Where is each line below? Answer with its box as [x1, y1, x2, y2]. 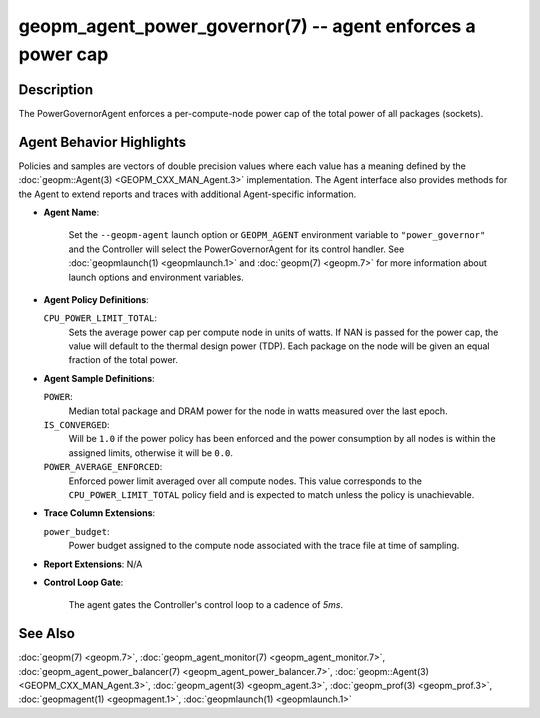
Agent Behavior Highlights [18, 133, 187, 150]
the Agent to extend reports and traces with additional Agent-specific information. [18, 188, 357, 200]
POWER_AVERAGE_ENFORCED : [43, 461, 163, 473]
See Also [18, 625, 75, 642]
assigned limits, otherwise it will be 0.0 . [68, 446, 234, 459]
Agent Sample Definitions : [43, 372, 155, 384]
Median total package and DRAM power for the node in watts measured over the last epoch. [68, 405, 448, 417]
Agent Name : [43, 206, 100, 218]
